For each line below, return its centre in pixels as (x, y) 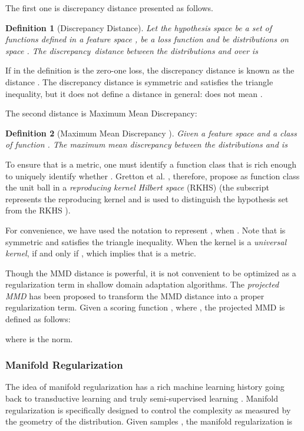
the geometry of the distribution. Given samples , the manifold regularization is (149, 421)
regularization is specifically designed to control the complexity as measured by (148, 410)
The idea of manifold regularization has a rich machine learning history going (145, 387)
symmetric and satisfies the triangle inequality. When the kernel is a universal (146, 241)
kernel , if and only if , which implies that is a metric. (101, 253)
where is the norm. (39, 338)
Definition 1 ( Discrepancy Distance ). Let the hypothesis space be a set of (139, 27)
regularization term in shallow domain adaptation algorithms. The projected (142, 284)
